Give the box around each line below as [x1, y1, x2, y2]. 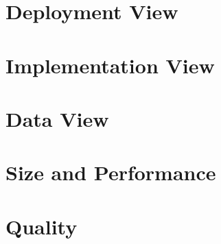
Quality [5, 212, 78, 240]
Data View [5, 104, 109, 132]
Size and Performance [5, 158, 216, 186]
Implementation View [5, 51, 215, 79]
